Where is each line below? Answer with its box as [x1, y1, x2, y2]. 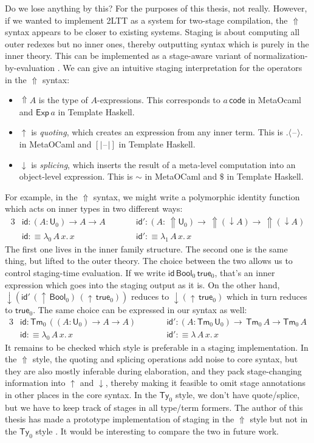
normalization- [253, 49, 308, 62]
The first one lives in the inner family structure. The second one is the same [5, 242, 288, 255]
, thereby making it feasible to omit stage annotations [105, 376, 305, 389]
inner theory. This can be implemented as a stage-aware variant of [5, 49, 251, 62]
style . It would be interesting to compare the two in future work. [35, 424, 279, 437]
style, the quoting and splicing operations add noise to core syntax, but [32, 353, 298, 365]
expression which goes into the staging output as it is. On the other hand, [5, 278, 280, 291]
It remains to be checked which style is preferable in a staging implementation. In [5, 340, 309, 353]
